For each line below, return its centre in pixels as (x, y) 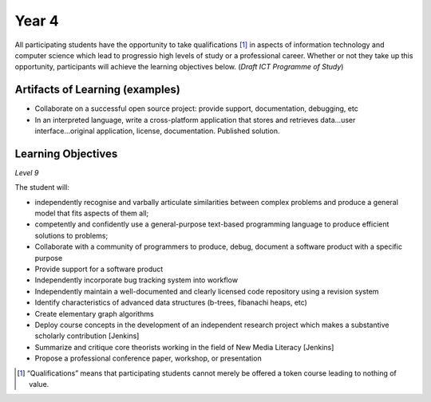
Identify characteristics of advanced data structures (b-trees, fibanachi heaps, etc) (171, 302)
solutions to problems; (71, 235)
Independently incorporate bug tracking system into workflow (136, 280)
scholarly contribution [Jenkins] (87, 336)
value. (39, 384)
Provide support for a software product (99, 269)
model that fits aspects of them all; (92, 213)
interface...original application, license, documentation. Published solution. (157, 131)
